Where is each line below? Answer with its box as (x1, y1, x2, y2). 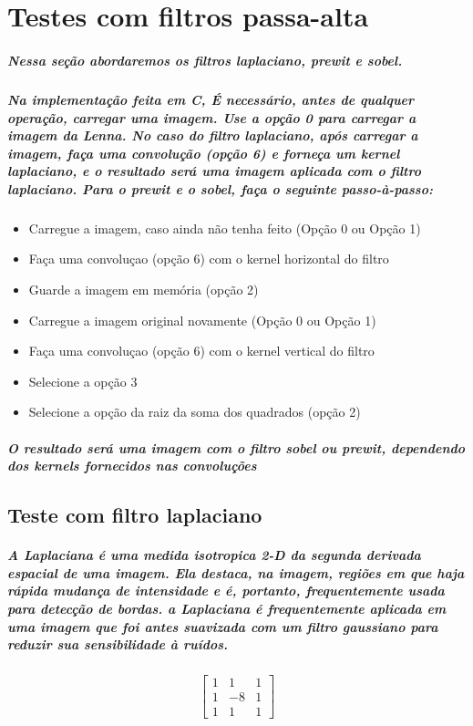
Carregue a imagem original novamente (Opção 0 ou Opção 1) (28, 310, 376, 329)
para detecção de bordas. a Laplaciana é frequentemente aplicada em (7, 598, 447, 617)
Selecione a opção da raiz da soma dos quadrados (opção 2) (28, 402, 361, 421)
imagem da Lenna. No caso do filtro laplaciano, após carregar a (7, 126, 418, 145)
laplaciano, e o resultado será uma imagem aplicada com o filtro (7, 161, 421, 181)
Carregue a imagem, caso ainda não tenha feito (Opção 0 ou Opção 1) (28, 218, 421, 237)
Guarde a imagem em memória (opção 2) (28, 280, 259, 299)
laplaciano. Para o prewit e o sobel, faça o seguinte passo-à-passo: (7, 179, 433, 198)
